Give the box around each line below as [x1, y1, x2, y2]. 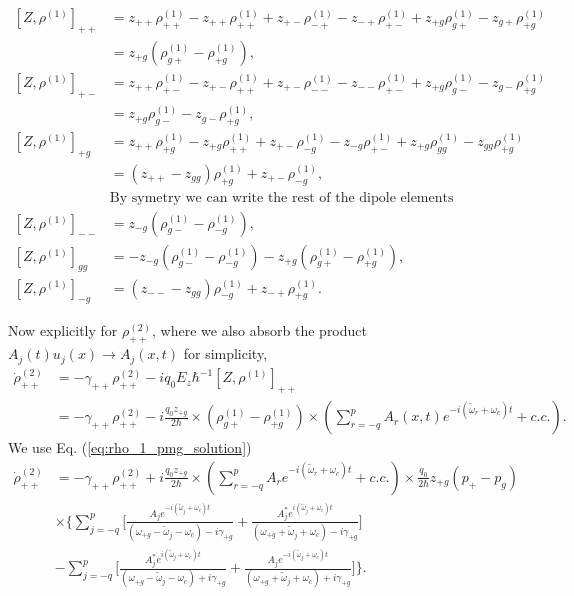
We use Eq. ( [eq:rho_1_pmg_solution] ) [8, 437, 252, 458]
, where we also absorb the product [152, 320, 367, 341]
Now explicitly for [8, 320, 118, 341]
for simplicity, [183, 343, 268, 364]
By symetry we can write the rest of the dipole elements [109, 190, 454, 205]
